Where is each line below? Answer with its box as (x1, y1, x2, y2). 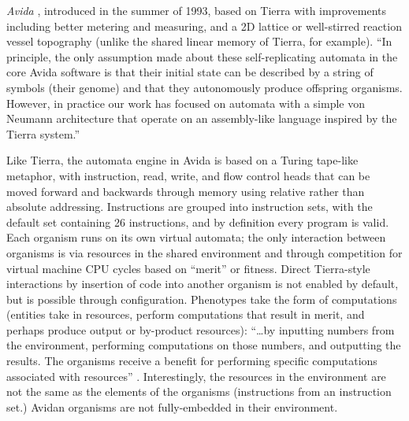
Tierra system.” (6, 125, 80, 142)
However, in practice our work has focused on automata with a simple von (6, 94, 365, 111)
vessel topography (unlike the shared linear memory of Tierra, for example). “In (6, 33, 392, 50)
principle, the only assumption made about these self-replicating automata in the (6, 48, 398, 65)
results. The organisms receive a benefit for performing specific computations (6, 353, 377, 369)
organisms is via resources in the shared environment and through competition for (6, 244, 403, 260)
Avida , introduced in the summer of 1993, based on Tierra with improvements (6, 2, 386, 18)
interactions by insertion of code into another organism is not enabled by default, (6, 275, 399, 292)
